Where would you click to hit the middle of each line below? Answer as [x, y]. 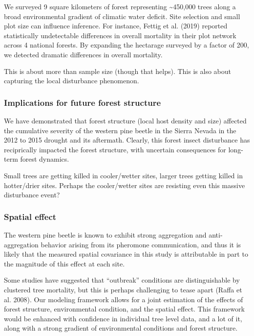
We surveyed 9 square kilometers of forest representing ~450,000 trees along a [120, 6]
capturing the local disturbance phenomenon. [72, 81]
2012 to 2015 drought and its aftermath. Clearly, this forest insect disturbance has [127, 140]
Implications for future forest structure [83, 102]
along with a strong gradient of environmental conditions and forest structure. [121, 328]
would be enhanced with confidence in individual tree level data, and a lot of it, [123, 318]
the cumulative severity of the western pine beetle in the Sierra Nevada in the [120, 130]
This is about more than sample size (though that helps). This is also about [117, 71]
